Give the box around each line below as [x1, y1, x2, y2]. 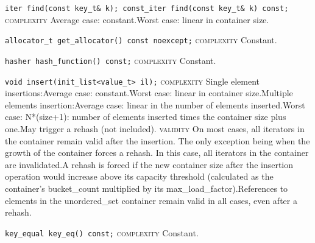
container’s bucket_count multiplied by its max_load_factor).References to [5, 181, 288, 194]
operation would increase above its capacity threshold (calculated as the [5, 170, 274, 183]
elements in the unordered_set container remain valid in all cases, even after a [5, 194, 297, 206]
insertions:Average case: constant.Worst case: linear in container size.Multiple [5, 86, 293, 99]
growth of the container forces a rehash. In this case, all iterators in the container [5, 146, 309, 159]
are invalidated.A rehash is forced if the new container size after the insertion [5, 158, 294, 171]
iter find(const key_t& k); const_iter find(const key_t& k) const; [5, 4, 289, 13]
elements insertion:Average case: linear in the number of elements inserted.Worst [5, 98, 305, 111]
